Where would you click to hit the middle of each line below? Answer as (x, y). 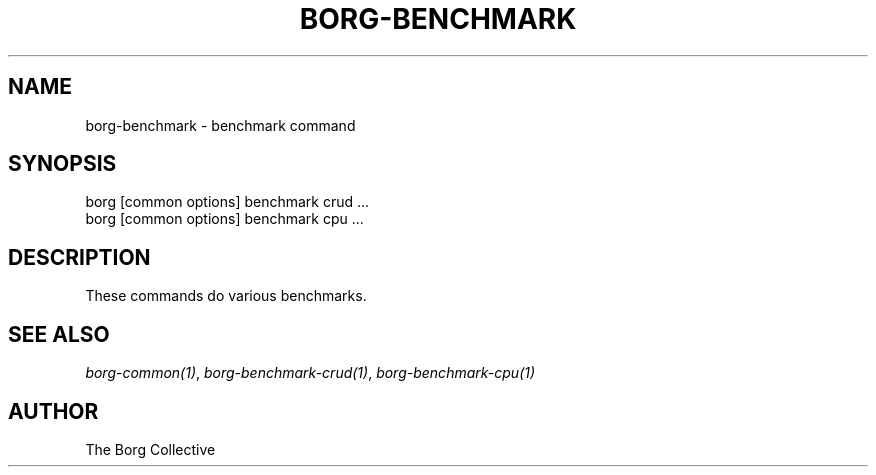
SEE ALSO (59, 334)
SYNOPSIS (62, 164)
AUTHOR (53, 411)
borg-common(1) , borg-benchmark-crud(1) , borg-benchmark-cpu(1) (310, 373)
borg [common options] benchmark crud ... (227, 202)
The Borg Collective (150, 449)
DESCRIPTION (79, 257)
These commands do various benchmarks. (226, 296)
